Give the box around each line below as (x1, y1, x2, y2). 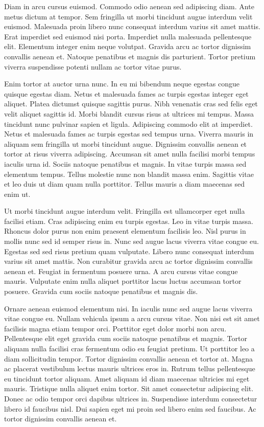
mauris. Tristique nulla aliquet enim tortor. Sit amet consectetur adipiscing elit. (4, 383, 254, 394)
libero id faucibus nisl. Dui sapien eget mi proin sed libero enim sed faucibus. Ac (4, 403, 256, 414)
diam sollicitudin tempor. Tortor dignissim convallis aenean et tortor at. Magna (4, 353, 253, 364)
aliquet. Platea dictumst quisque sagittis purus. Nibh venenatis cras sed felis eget (4, 98, 258, 109)
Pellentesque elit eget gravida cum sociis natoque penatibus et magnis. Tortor (4, 333, 247, 344)
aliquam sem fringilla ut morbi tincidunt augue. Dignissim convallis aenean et (4, 138, 247, 149)
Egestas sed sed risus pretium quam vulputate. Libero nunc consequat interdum (4, 245, 254, 256)
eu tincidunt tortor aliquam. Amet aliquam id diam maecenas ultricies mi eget (4, 373, 250, 384)
